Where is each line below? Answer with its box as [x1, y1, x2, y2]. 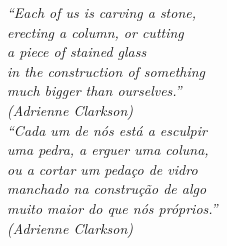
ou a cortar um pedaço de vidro [7, 158, 198, 179]
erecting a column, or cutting [7, 21, 184, 42]
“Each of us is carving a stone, [7, 2, 197, 22]
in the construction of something [7, 60, 206, 81]
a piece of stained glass [7, 41, 147, 62]
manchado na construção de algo [7, 178, 207, 199]
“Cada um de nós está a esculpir [7, 119, 207, 140]
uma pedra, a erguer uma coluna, [7, 139, 209, 160]
